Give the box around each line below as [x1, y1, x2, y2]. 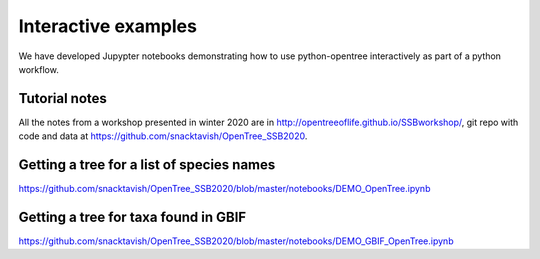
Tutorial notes [18, 90, 107, 107]
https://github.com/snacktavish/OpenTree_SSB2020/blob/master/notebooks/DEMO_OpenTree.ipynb [18, 183, 431, 195]
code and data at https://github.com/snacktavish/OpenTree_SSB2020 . [18, 130, 308, 142]
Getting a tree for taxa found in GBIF [18, 208, 247, 225]
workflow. [18, 63, 59, 75]
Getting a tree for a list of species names [18, 156, 276, 174]
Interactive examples [18, 15, 197, 37]
